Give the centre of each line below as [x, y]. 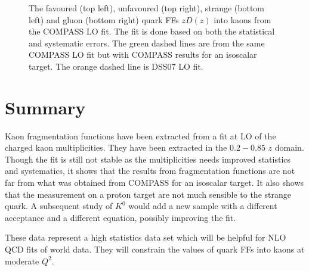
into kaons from [242, 19]
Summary [45, 107]
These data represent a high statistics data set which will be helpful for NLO [146, 237]
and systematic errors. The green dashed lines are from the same [147, 43]
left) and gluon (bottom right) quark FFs [104, 19]
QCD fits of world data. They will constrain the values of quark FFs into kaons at [155, 249]
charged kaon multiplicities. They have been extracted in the [116, 147]
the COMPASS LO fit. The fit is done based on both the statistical [152, 31]
